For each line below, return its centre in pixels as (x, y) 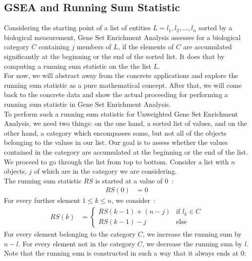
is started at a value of (129, 180)
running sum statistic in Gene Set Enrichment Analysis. (87, 104)
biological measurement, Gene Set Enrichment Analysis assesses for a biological (122, 37)
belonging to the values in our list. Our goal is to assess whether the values (116, 142)
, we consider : (133, 200)
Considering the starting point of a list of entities (78, 28)
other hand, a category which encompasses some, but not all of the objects (115, 132)
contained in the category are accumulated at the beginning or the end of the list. (126, 151)
